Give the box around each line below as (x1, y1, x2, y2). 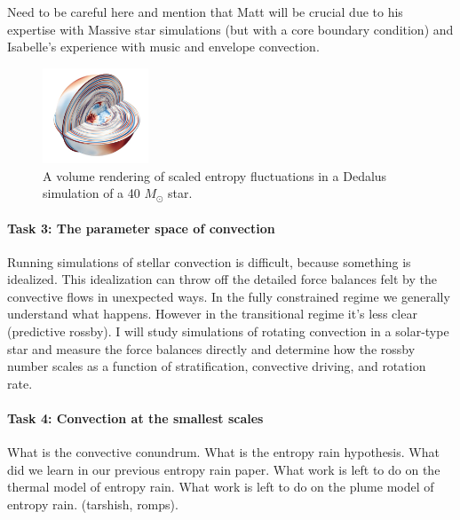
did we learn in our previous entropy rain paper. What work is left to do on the (7, 460, 440, 478)
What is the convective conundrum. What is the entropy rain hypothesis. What (7, 443, 440, 461)
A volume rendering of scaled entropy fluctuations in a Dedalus (43, 166, 387, 185)
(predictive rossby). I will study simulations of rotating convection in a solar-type (7, 322, 449, 341)
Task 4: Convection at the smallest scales (7, 409, 264, 428)
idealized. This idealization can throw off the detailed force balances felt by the (7, 270, 437, 288)
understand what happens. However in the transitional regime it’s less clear (7, 304, 417, 323)
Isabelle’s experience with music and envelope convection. (7, 37, 320, 56)
